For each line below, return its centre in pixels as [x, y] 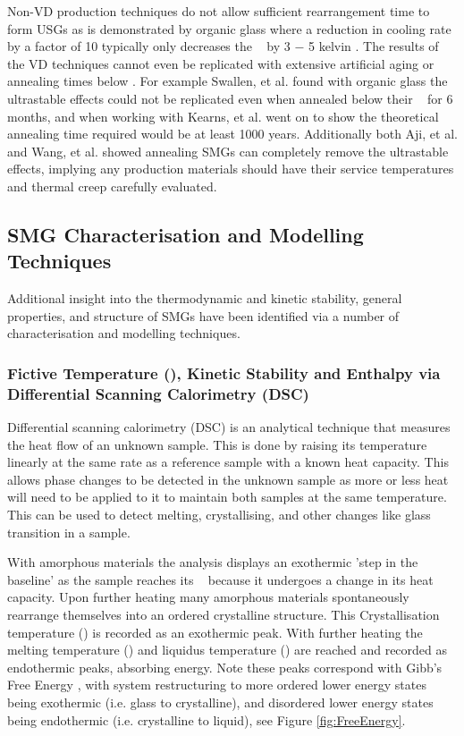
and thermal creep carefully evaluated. [112, 186]
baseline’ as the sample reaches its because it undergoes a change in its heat [220, 579]
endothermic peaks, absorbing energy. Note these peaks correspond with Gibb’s [225, 667]
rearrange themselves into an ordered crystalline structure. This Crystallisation [224, 614]
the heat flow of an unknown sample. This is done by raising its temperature [217, 444]
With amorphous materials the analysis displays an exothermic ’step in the [213, 562]
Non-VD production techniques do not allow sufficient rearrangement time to [219, 11]
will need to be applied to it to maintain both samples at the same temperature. [227, 497]
